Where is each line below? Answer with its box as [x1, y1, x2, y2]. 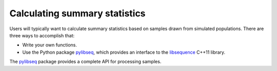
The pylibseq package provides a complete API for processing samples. [9, 59, 162, 65]
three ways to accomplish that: [9, 32, 75, 38]
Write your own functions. [22, 42, 77, 48]
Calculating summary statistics [9, 8, 146, 19]
